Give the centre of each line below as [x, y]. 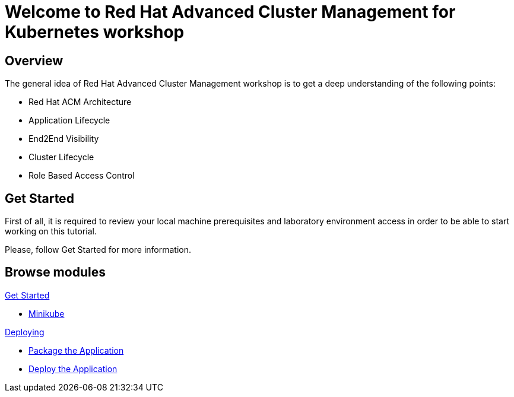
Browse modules [55, 272]
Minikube [47, 313]
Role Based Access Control [82, 176]
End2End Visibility [64, 139]
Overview [34, 61]
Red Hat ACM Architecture [80, 102]
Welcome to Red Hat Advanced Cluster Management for [230, 12]
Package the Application [76, 350]
